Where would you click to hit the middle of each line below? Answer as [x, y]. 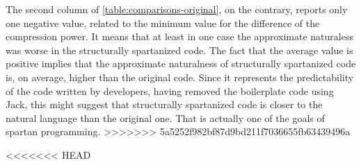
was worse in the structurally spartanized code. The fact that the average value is [179, 50]
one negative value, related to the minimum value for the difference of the [163, 23]
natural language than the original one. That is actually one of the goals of [165, 118]
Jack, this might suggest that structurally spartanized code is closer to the [164, 104]
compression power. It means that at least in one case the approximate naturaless [179, 36]
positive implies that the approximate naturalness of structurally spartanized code [181, 63]
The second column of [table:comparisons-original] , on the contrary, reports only [177, 9]
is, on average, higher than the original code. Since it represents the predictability [180, 77]
